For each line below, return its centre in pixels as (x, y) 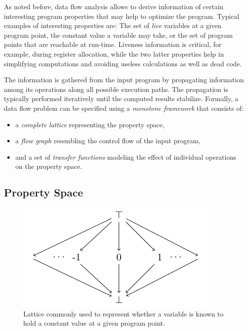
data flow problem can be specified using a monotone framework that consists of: (124, 108)
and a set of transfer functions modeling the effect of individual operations (126, 157)
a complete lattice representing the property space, (90, 124)
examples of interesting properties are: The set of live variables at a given (113, 25)
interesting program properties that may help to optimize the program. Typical (122, 16)
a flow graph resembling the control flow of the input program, (108, 141)
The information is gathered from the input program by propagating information (124, 80)
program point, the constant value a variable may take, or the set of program (118, 35)
